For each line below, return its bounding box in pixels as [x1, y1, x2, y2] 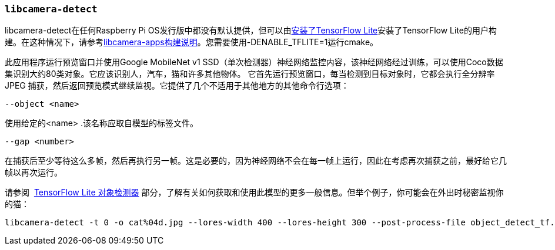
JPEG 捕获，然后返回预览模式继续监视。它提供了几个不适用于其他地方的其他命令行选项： [5, 80, 349, 91]
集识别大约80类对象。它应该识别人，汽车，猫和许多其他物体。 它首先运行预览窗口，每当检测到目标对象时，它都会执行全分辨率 [5, 69, 495, 79]
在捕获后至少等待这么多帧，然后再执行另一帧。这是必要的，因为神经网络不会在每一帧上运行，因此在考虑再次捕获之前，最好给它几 [5, 156, 507, 166]
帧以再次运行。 [5, 167, 62, 178]
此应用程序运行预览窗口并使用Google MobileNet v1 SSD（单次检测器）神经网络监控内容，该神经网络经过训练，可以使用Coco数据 [5, 57, 503, 67]
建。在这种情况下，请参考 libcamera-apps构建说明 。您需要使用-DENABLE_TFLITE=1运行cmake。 [5, 37, 379, 48]
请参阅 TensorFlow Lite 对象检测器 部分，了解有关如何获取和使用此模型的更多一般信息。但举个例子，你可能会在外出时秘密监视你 [5, 187, 504, 198]
